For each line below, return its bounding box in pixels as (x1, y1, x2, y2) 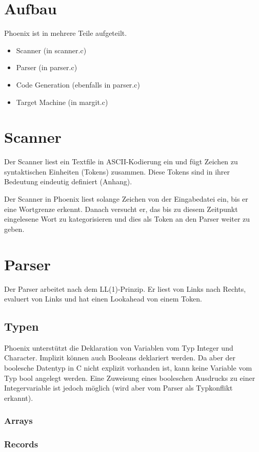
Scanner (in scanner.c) (16, 45, 87, 55)
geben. (4, 223, 25, 234)
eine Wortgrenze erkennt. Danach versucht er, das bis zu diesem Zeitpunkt (4, 203, 238, 214)
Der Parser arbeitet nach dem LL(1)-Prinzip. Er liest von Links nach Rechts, (4, 283, 246, 294)
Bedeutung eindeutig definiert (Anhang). (4, 176, 132, 187)
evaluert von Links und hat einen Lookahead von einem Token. (4, 293, 202, 304)
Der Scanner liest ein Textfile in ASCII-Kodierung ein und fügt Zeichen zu (4, 156, 238, 167)
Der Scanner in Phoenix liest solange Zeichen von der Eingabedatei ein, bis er (4, 193, 248, 204)
